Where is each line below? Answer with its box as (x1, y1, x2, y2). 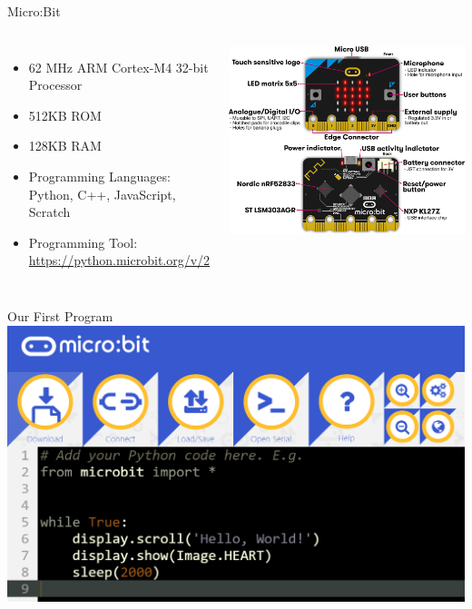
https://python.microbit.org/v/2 (28, 250, 211, 270)
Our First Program (7, 306, 113, 325)
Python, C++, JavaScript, (28, 184, 176, 203)
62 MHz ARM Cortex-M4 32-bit (28, 57, 209, 76)
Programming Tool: (28, 232, 138, 251)
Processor (28, 75, 83, 94)
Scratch (28, 202, 71, 221)
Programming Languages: (28, 166, 171, 185)
